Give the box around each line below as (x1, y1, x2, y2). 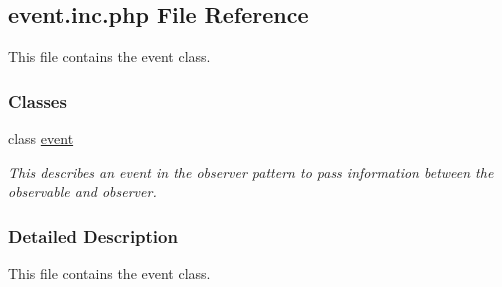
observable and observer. (8, 181, 157, 202)
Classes (8, 88, 67, 113)
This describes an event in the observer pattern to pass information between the (8, 161, 494, 182)
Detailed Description (8, 223, 178, 248)
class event (8, 128, 74, 149)
